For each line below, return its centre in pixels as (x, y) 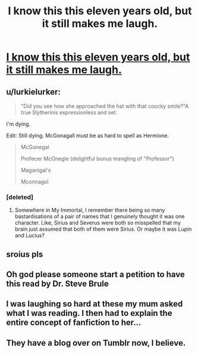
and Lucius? (29, 235)
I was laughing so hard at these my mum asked (95, 304)
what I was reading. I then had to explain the (89, 313)
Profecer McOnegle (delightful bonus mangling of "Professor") (97, 159)
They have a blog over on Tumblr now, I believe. (96, 343)
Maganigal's (36, 170)
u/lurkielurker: (33, 91)
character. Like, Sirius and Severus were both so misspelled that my (98, 223)
